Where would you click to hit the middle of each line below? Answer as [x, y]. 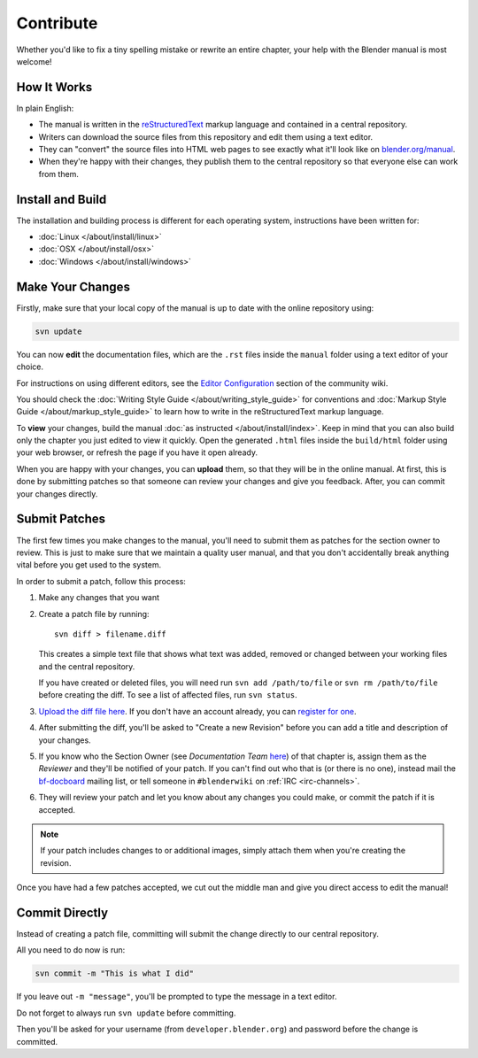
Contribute [57, 23]
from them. [59, 174]
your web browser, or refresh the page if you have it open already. [137, 452]
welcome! [34, 61]
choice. [30, 367]
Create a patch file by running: [94, 614]
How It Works [54, 87]
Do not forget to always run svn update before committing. [126, 1013]
